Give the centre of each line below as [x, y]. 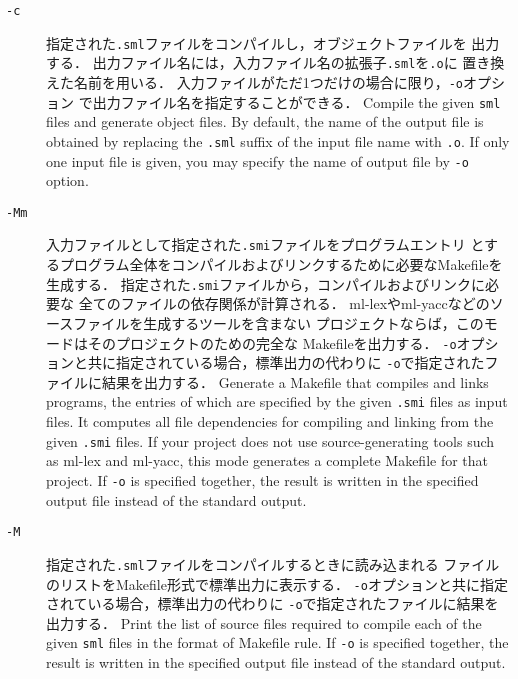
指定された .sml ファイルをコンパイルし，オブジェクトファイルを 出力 [273, 42]
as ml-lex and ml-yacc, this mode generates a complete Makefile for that [267, 460]
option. [67, 180]
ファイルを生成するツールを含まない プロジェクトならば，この [278, 322]
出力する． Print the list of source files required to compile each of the [264, 622]
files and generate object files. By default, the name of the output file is [265, 121]
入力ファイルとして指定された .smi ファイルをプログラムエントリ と [265, 244]
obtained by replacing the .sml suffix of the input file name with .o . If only [278, 140]
